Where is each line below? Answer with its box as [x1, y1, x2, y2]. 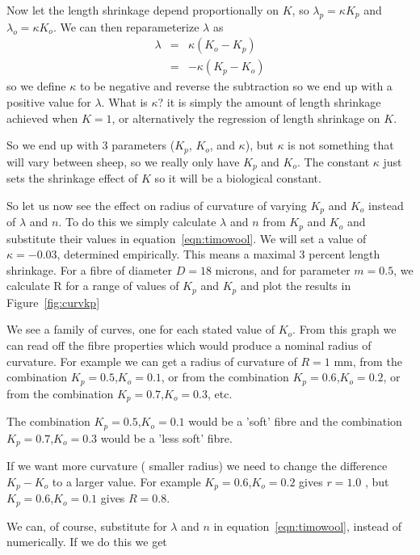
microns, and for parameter [215, 261, 351, 278]
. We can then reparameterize [52, 18, 199, 35]
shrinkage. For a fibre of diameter [6, 261, 173, 278]
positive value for [6, 94, 91, 111]
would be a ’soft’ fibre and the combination [188, 413, 402, 430]
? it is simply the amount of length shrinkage [157, 94, 381, 111]
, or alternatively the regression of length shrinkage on [111, 109, 380, 126]
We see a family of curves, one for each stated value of [6, 321, 275, 338]
